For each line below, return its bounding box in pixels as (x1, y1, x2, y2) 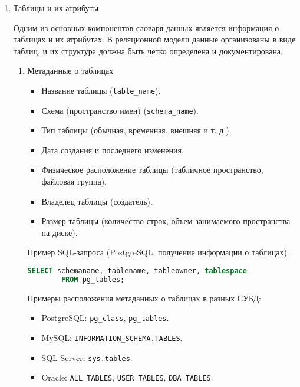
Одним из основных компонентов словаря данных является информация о (13, 21, 279, 34)
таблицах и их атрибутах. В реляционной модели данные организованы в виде (13, 33, 296, 45)
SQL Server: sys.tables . (41, 351, 133, 363)
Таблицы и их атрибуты (13, 2, 99, 14)
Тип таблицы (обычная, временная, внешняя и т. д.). (41, 124, 232, 136)
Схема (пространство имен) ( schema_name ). (41, 104, 199, 116)
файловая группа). (41, 175, 107, 188)
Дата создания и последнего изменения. (41, 143, 184, 156)
